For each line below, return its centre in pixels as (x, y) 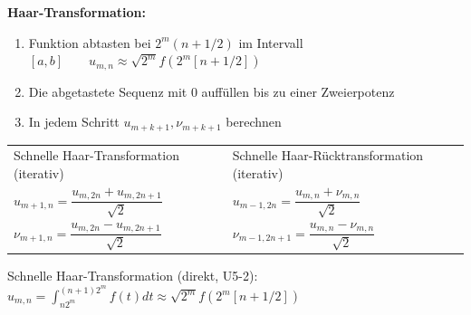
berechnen (254, 122)
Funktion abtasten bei (90, 42)
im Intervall (271, 42)
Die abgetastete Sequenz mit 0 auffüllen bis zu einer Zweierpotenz (211, 91)
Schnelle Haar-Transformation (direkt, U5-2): (133, 276)
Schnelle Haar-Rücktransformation (328, 155)
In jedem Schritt (74, 122)
